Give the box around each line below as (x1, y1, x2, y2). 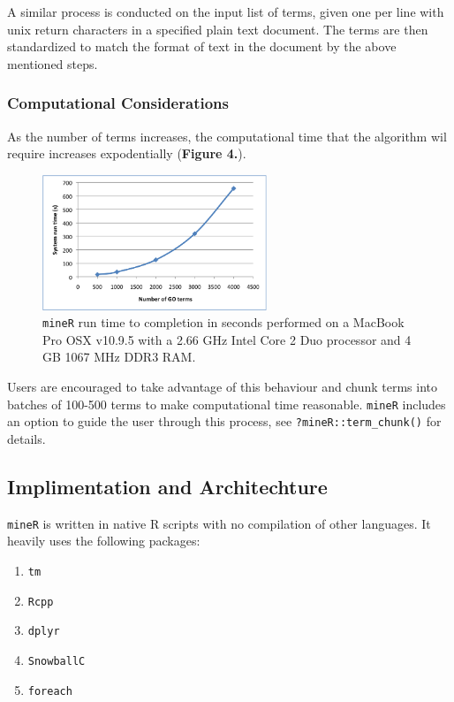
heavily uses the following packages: (7, 531, 201, 550)
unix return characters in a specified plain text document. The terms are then (7, 19, 428, 38)
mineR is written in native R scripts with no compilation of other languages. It (7, 514, 431, 532)
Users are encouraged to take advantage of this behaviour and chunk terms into (7, 378, 437, 396)
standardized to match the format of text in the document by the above (7, 37, 397, 56)
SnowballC (27, 654, 86, 668)
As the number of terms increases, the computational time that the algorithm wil (7, 126, 447, 145)
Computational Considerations (7, 92, 229, 114)
